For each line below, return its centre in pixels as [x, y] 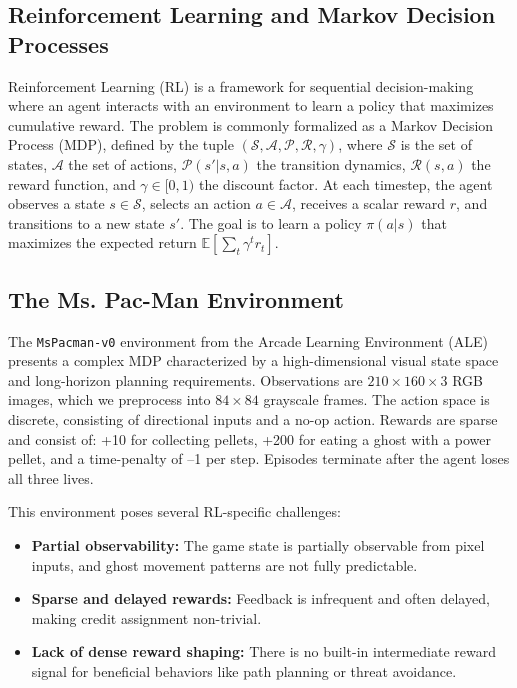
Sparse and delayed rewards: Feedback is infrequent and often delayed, [260, 598]
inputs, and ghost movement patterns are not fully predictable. [224, 564]
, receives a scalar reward [368, 203]
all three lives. [51, 477]
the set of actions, [123, 163]
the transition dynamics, [331, 163]
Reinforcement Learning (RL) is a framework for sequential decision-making [241, 85]
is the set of [436, 144]
